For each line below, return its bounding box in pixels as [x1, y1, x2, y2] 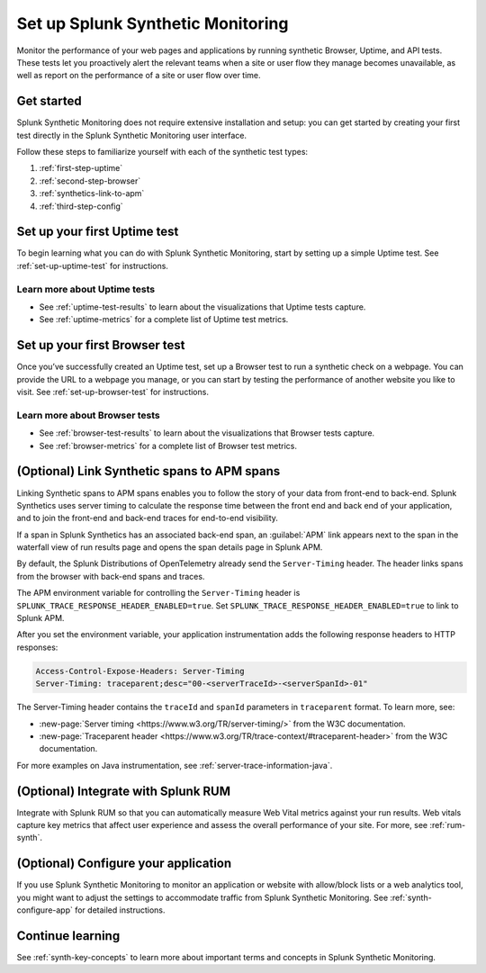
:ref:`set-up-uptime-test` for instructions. [16, 260, 168, 271]
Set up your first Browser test [16, 338, 185, 353]
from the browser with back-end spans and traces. [16, 571, 205, 581]
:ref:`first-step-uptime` [39, 163, 123, 174]
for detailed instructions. [75, 905, 166, 915]
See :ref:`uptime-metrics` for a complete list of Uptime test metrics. [39, 314, 289, 325]
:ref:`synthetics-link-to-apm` [39, 188, 145, 199]
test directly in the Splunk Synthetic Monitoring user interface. [16, 130, 247, 140]
